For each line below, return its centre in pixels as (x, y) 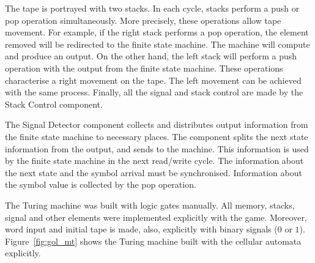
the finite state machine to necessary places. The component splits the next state (157, 136)
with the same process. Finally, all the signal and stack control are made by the (154, 92)
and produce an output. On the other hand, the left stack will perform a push (151, 56)
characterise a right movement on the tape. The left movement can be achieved (153, 80)
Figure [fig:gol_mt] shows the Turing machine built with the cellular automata (153, 241)
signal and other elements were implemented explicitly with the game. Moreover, (156, 217)
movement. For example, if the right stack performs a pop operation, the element (157, 32)
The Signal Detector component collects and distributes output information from (157, 124)
